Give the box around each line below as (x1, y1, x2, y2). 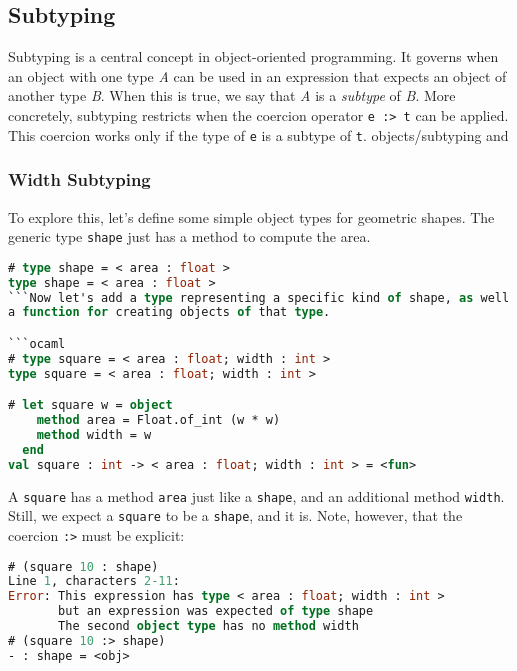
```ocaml (8, 336, 66, 351)
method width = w (36, 427, 152, 442)
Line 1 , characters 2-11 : (8, 574, 180, 589)
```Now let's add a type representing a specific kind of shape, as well (8, 290, 510, 305)
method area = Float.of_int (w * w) (36, 413, 281, 428)
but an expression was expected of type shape (58, 604, 374, 619)
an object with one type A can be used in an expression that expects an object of (8, 65, 507, 86)
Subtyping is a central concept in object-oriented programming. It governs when (8, 46, 499, 67)
